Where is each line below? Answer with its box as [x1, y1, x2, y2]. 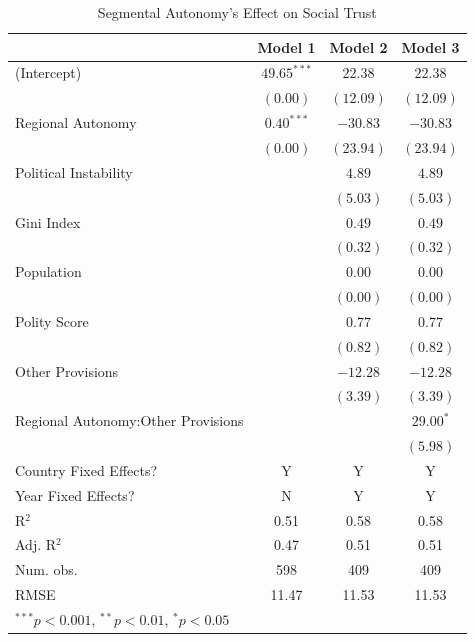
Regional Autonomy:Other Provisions [15, 410, 244, 431]
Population [15, 261, 82, 282]
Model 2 [329, 36, 388, 57]
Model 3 [401, 36, 460, 57]
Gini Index [15, 211, 81, 232]
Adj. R [15, 534, 57, 555]
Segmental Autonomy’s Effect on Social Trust [97, 2, 377, 22]
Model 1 [257, 36, 316, 57]
